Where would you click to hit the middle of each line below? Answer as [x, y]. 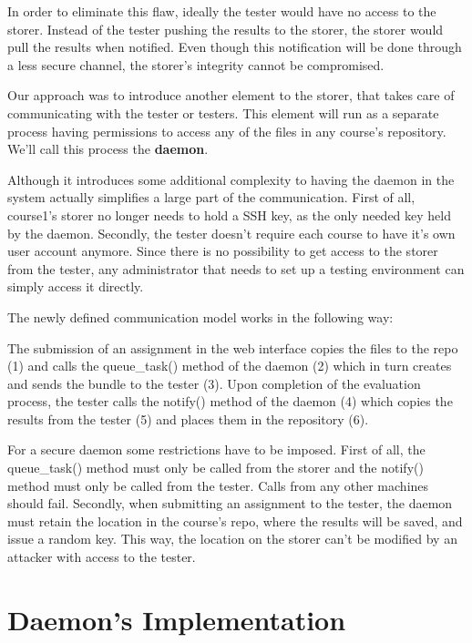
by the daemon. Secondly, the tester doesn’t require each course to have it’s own [231, 233]
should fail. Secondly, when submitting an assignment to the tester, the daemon [230, 503]
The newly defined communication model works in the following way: [200, 316]
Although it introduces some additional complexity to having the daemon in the [231, 179]
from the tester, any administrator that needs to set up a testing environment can [236, 268]
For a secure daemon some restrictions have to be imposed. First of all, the [216, 449]
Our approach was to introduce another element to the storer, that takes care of [231, 95]
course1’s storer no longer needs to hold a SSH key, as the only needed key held [230, 214]
